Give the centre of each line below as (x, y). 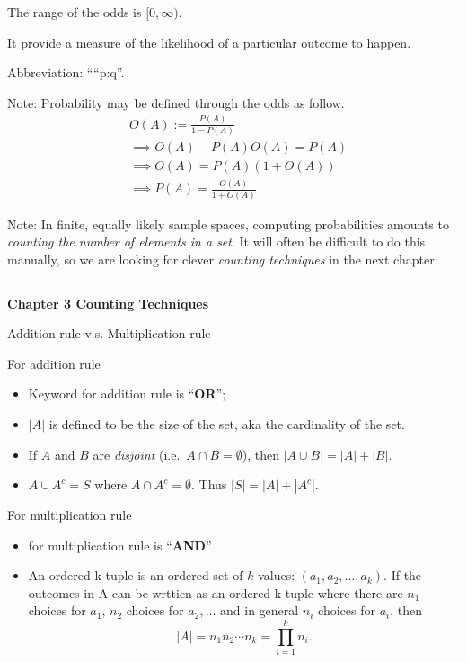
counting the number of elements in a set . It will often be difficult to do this (216, 242)
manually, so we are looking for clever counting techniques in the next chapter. (223, 259)
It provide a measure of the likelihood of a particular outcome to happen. (209, 42)
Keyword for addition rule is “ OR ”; (127, 394)
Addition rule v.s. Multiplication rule (109, 333)
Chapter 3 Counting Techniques (108, 303)
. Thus (209, 484)
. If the (403, 575)
